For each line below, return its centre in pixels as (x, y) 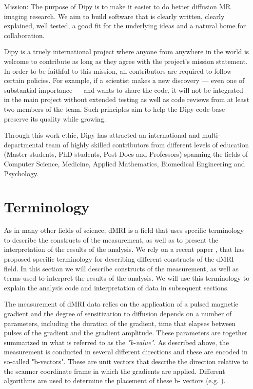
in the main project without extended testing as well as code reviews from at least (127, 99)
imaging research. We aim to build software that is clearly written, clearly (114, 16)
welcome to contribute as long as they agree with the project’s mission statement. (126, 61)
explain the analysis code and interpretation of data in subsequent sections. (117, 287)
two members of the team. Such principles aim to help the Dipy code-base (115, 109)
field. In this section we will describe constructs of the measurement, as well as (121, 268)
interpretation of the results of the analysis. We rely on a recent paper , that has (124, 249)
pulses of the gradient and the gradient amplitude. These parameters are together (126, 333)
